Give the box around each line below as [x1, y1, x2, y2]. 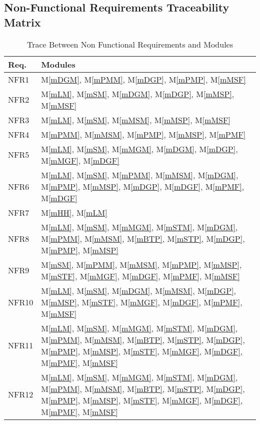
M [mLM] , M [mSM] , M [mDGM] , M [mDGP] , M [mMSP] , [41, 88, 234, 100]
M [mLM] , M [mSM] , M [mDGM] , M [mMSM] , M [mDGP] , [41, 284, 236, 296]
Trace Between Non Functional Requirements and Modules [26, 38, 233, 50]
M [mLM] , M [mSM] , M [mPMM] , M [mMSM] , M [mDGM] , [41, 169, 238, 181]
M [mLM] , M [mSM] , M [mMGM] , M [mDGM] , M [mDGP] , [41, 143, 238, 155]
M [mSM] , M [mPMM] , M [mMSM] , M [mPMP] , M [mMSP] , [41, 258, 242, 270]
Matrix [4, 14, 41, 30]
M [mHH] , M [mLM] [41, 206, 107, 218]
